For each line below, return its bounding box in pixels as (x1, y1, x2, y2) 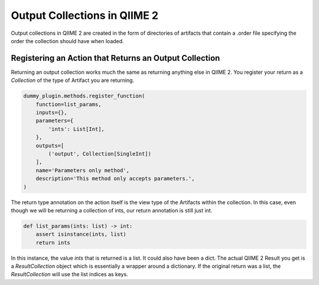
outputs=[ (35, 142, 64, 149)
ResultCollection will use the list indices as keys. (11, 271, 128, 278)
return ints (35, 239, 71, 246)
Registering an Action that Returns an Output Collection (11, 53, 220, 63)
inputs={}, (35, 109, 67, 116)
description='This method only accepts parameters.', (35, 175, 195, 182)
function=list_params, (35, 101, 102, 107)
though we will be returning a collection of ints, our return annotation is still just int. (11, 207, 213, 214)
